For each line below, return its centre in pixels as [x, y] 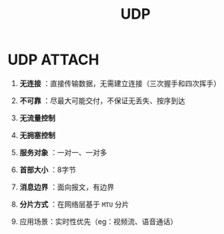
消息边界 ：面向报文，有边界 [67, 187]
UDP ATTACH [54, 60]
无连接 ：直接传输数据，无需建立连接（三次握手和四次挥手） [120, 83]
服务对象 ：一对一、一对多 [63, 152]
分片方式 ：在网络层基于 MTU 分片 [74, 204]
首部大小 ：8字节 [47, 169]
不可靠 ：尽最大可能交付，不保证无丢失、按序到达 [102, 100]
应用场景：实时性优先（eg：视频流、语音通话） [98, 221]
